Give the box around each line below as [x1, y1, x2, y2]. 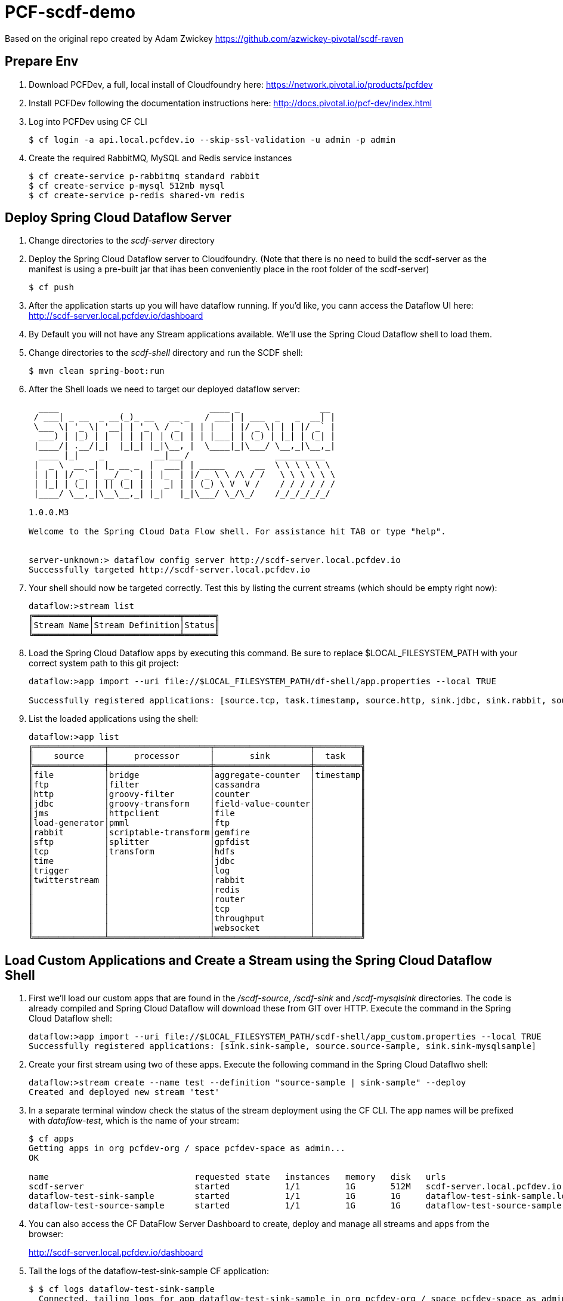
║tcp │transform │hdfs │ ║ [29, 847, 366, 857]
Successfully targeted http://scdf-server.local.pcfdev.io [29, 565, 311, 575]
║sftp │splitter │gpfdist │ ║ [29, 837, 366, 847]
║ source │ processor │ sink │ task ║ [29, 751, 366, 761]
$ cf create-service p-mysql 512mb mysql [29, 180, 225, 190]
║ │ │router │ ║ [29, 894, 366, 905]
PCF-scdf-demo [5, 2, 135, 22]
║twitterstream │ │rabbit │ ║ [29, 875, 366, 885]
